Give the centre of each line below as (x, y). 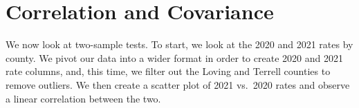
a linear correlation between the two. (83, 98)
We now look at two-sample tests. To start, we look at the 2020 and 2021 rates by (179, 44)
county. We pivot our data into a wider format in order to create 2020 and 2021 (174, 57)
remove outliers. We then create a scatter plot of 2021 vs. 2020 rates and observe (178, 84)
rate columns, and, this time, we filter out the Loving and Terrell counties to (168, 71)
